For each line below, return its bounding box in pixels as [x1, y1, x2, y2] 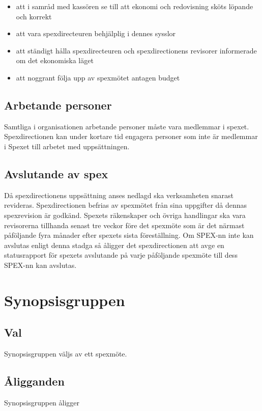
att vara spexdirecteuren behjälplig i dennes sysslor [16, 28, 176, 39]
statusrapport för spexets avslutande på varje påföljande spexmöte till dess [4, 250, 238, 260]
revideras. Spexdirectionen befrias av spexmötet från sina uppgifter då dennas [4, 200, 247, 210]
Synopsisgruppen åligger [4, 397, 80, 407]
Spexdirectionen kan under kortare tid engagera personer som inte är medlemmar [4, 131, 258, 142]
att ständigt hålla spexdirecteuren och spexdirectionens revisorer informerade [16, 45, 257, 56]
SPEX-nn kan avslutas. [4, 259, 77, 270]
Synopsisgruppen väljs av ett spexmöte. [4, 348, 127, 359]
